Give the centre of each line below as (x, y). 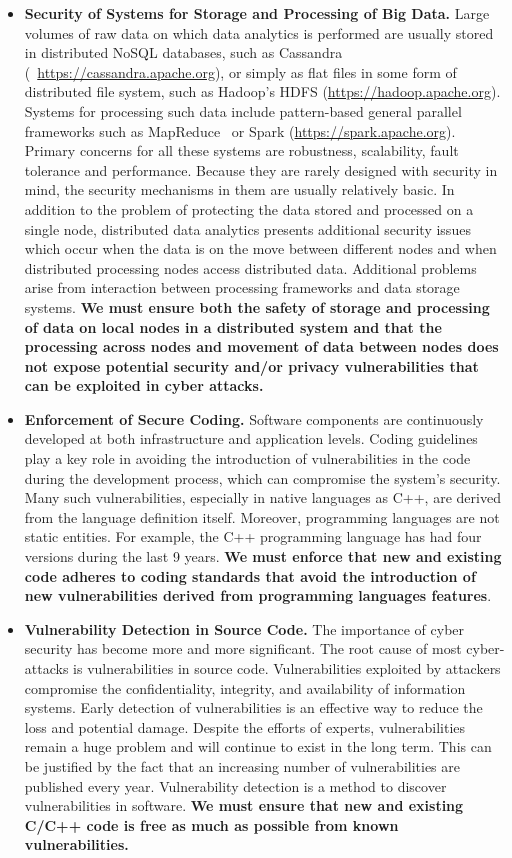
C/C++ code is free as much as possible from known (211, 824)
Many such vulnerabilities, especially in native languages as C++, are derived (262, 497)
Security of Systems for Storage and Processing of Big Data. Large (257, 13)
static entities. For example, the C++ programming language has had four (253, 536)
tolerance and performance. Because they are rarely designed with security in (261, 169)
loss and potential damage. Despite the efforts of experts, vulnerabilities (245, 726)
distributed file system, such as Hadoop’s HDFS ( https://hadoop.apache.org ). (262, 91)
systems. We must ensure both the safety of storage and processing (257, 306)
